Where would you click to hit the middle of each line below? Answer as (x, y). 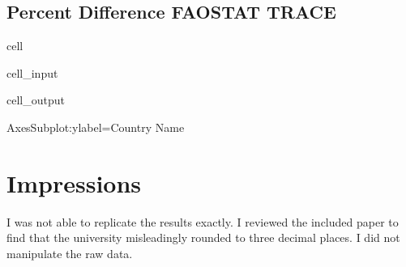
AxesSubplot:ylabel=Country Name (96, 127)
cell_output (36, 100)
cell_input (32, 72)
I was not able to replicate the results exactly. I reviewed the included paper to (203, 221)
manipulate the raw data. (70, 253)
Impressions (74, 182)
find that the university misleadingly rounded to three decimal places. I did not (203, 237)
